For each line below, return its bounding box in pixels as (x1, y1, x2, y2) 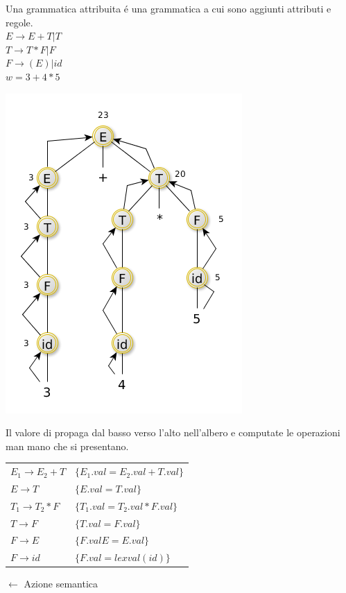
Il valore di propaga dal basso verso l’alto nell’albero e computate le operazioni (6, 425, 340, 440)
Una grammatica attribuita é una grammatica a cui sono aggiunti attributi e (6, 1, 331, 15)
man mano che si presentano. (6, 438, 129, 453)
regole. (6, 15, 33, 29)
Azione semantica (24, 576, 98, 591)
